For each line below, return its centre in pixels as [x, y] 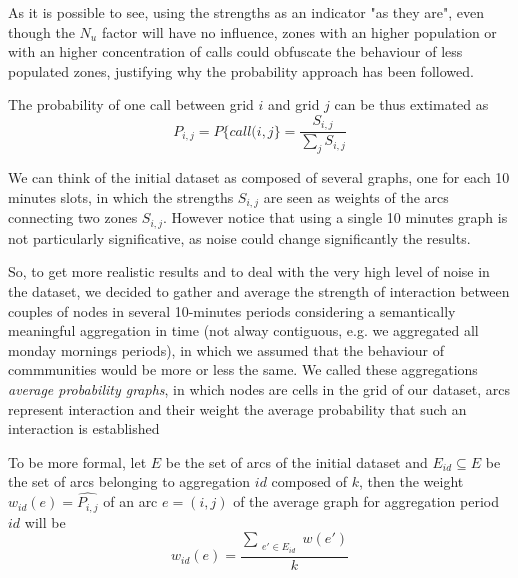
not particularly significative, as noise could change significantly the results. [239, 237]
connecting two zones [73, 217]
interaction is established [84, 428]
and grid [294, 104]
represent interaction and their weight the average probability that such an [237, 408]
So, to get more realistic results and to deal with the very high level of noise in [249, 271]
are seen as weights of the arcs [356, 196]
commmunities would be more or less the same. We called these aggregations [243, 369]
